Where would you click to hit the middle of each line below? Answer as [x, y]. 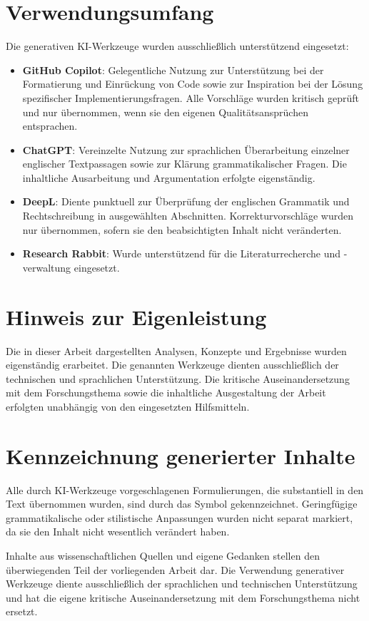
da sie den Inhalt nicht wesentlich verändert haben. [118, 532]
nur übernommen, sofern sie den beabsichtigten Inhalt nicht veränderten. [182, 229]
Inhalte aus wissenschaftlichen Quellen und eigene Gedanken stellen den [163, 556]
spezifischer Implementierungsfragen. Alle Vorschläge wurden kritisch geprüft [191, 97]
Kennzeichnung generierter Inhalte [181, 455]
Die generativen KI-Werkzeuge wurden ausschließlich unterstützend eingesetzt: [177, 46]
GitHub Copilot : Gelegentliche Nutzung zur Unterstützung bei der [173, 70]
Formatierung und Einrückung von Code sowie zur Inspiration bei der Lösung [193, 84]
